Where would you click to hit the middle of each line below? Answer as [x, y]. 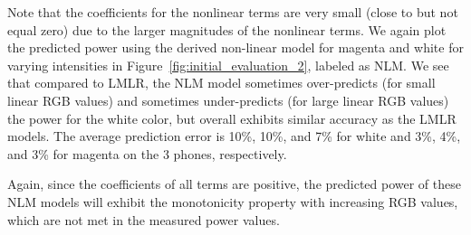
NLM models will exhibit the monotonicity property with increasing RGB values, [233, 201]
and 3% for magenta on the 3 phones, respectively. [147, 153]
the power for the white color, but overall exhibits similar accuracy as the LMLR [232, 118]
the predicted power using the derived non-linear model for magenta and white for [235, 47]
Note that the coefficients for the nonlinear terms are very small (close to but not [233, 12]
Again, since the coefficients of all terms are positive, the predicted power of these [234, 184]
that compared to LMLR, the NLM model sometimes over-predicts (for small [221, 83]
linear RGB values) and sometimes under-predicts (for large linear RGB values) [228, 100]
